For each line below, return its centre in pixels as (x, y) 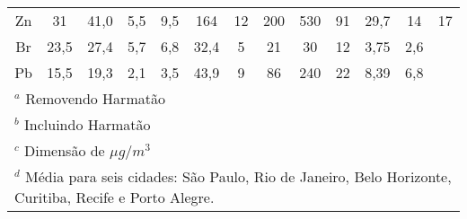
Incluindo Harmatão (88, 124)
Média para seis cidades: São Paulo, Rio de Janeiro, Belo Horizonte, (238, 176)
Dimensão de (65, 150)
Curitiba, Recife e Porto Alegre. (115, 197)
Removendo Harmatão (95, 98)
